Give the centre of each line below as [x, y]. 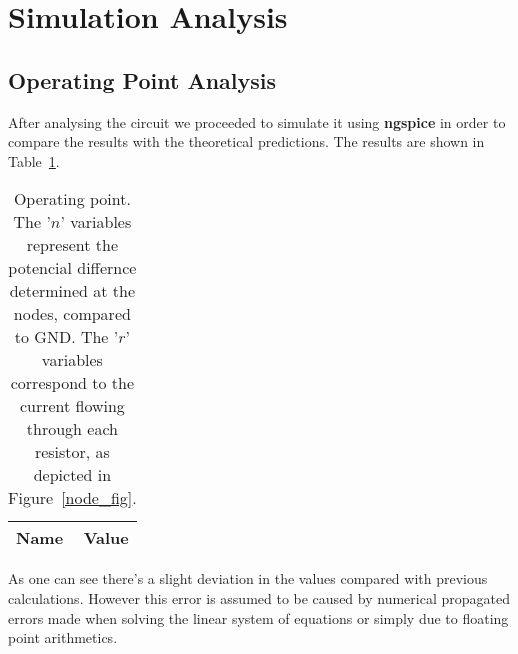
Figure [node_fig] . [72, 498]
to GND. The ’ [66, 337]
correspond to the [72, 383]
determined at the [72, 291]
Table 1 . [34, 160]
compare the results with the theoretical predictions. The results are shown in [246, 141]
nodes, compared [72, 314]
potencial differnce [72, 268]
